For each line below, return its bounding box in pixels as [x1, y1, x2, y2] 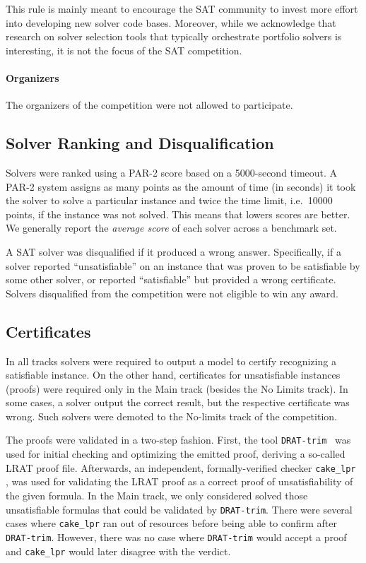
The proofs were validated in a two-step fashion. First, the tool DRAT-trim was [6, 432, 351, 447]
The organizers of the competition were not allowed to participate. [6, 97, 293, 112]
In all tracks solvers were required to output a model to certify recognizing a [6, 353, 336, 368]
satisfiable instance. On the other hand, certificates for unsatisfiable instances [6, 367, 341, 382]
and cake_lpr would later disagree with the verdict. [6, 543, 231, 558]
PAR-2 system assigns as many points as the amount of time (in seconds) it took [6, 179, 356, 194]
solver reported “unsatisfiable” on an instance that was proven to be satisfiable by [6, 258, 360, 273]
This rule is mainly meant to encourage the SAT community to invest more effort [6, 1, 358, 16]
